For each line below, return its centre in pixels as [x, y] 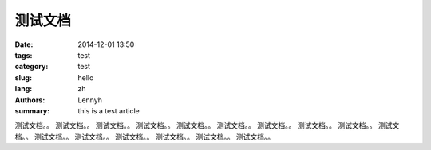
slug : [23, 77]
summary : [32, 110]
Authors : [30, 100]
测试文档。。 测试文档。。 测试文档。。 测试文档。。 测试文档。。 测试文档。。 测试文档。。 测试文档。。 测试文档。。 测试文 [207, 125]
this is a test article [109, 110]
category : [32, 67]
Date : [24, 44]
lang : [24, 89]
